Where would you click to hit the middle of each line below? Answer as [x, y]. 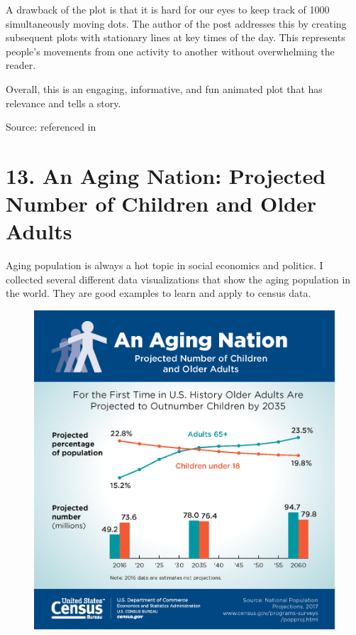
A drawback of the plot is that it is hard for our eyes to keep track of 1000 [168, 9]
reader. [21, 65]
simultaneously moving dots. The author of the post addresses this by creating [176, 23]
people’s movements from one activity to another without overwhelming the [170, 51]
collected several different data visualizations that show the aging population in [178, 279]
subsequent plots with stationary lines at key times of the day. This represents [176, 37]
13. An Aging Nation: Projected [166, 175]
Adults [39, 231]
